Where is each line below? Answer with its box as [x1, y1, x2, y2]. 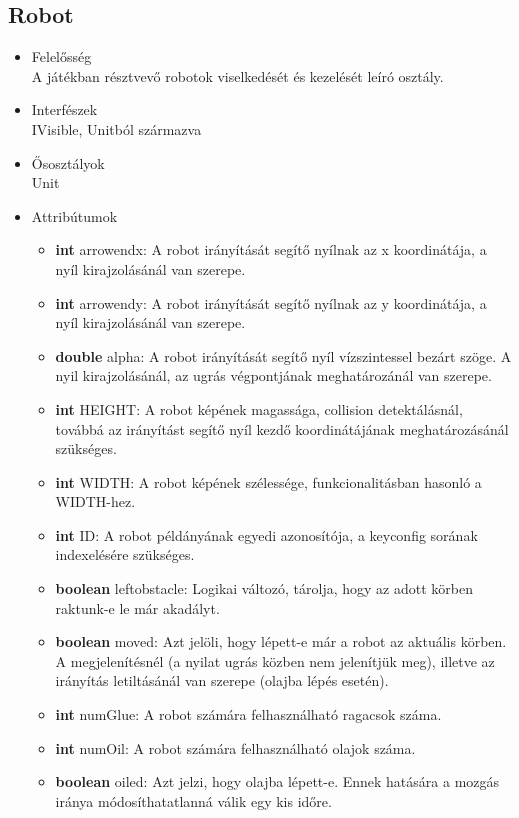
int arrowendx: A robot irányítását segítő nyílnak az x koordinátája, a [55, 239, 487, 260]
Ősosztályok [31, 152, 105, 173]
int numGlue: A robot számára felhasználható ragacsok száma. [55, 704, 442, 725]
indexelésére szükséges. [55, 544, 195, 565]
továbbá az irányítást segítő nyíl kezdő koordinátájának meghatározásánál [55, 418, 509, 439]
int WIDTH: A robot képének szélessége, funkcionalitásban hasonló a [55, 471, 482, 492]
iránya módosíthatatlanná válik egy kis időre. [55, 790, 332, 811]
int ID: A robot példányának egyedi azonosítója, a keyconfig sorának [55, 524, 478, 545]
